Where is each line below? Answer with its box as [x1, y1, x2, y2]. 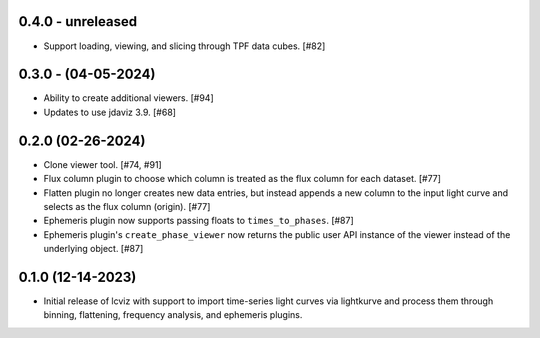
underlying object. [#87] [43, 243, 144, 255]
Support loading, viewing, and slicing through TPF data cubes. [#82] [43, 40, 326, 52]
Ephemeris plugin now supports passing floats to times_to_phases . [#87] [43, 215, 354, 227]
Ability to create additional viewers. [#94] [43, 92, 214, 104]
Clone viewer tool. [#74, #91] [43, 158, 162, 170]
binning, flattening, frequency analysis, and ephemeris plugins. [43, 309, 303, 321]
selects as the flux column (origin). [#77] [43, 200, 211, 212]
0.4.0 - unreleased [18, 13, 138, 30]
